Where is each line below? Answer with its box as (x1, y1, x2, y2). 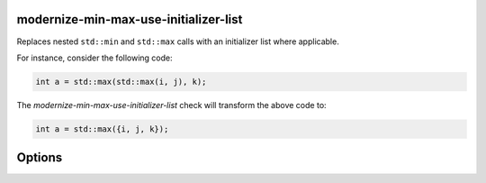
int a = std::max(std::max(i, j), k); (35, 77, 207, 87)
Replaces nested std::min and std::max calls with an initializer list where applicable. (16, 36, 339, 47)
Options (16, 150, 63, 166)
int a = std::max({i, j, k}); (35, 124, 169, 134)
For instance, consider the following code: (16, 52, 173, 63)
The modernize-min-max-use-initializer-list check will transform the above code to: (16, 99, 328, 110)
